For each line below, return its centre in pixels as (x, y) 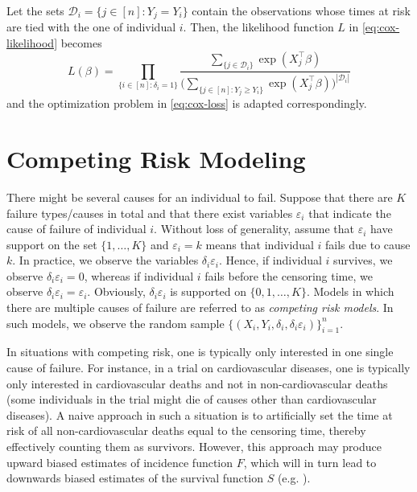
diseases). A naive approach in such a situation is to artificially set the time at (200, 414)
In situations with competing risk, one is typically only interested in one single (200, 352)
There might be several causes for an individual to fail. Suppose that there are (200, 197)
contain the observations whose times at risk (301, 10)
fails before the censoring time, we (289, 275)
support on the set (52, 244)
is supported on (208, 291)
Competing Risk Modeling (156, 158)
